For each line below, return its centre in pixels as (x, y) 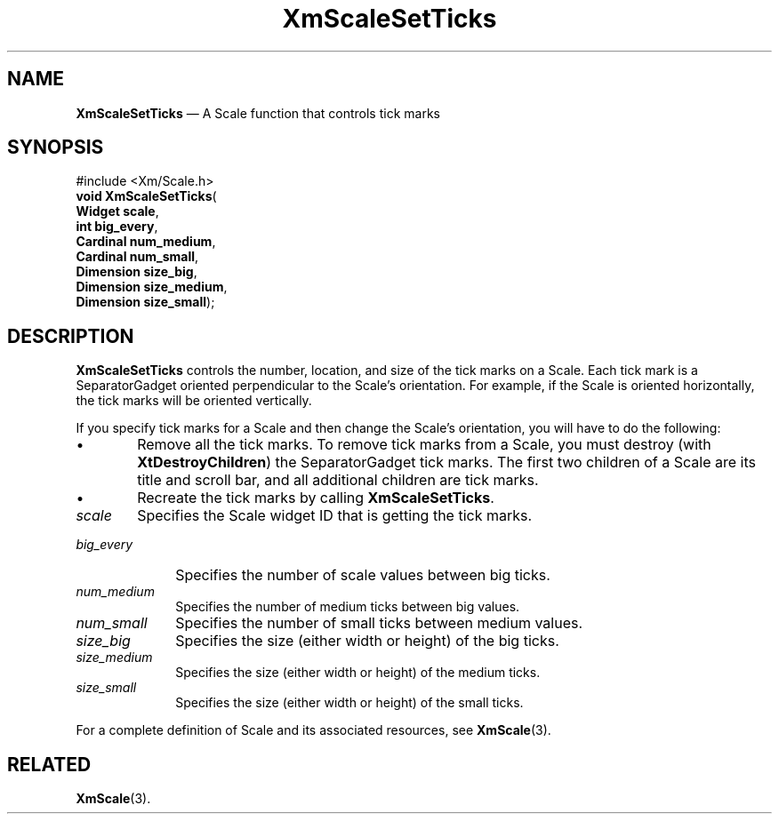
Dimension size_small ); (145, 302)
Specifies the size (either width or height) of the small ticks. (349, 703)
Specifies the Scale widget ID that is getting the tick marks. (335, 516)
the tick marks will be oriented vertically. (194, 401)
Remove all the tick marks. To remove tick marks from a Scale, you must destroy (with (424, 445)
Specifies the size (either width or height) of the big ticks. (367, 641)
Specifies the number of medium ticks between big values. (348, 607)
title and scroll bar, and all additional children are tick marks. (338, 480)
